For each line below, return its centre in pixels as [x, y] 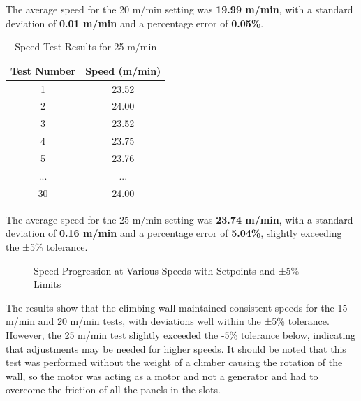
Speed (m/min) [123, 70]
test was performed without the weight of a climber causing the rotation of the [174, 362]
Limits [47, 284]
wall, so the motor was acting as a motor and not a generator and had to [162, 376]
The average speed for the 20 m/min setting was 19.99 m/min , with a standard [179, 9]
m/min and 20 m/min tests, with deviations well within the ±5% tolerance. [168, 321]
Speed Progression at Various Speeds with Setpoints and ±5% [167, 270]
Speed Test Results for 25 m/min [86, 46]
